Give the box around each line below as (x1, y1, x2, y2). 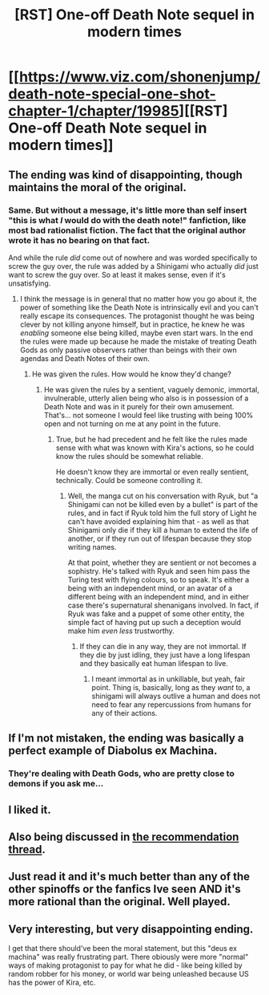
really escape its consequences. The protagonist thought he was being (19, 311, 255, 320)
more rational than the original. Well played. (8, 895, 231, 908)
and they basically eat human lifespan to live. (79, 658, 228, 668)
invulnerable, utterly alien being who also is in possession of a (43, 393, 249, 403)
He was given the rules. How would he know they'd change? (31, 369, 232, 379)
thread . (8, 843, 46, 856)
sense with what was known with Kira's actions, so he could (55, 443, 255, 453)
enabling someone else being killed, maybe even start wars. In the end (19, 327, 254, 338)
